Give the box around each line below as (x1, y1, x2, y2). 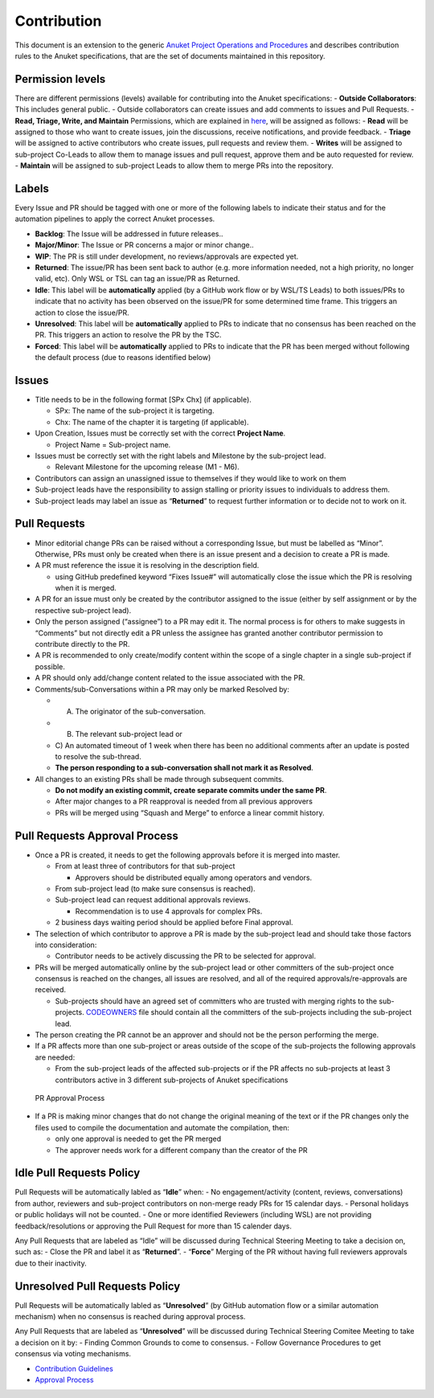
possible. (35, 661, 66, 671)
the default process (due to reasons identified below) (35, 353, 211, 362)
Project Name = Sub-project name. (55, 439, 171, 449)
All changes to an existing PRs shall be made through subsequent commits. (35, 774, 285, 783)
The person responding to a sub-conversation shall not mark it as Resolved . (55, 763, 313, 773)
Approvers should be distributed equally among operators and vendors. (75, 873, 313, 882)
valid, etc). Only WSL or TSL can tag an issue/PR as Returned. (35, 274, 240, 284)
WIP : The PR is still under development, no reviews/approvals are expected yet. (35, 251, 299, 261)
